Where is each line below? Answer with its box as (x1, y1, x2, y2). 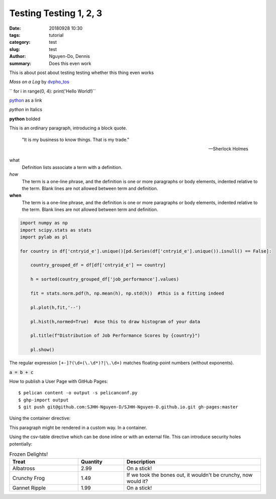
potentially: (9, 441, 33, 447)
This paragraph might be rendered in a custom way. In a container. (9, 424, 147, 431)
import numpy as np (20, 220, 68, 226)
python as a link (9, 97, 42, 103)
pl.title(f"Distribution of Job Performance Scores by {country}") (30, 333, 201, 338)
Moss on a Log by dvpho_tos (9, 79, 70, 85)
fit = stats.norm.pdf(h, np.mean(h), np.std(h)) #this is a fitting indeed (30, 291, 224, 297)
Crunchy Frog (12, 475, 45, 482)
